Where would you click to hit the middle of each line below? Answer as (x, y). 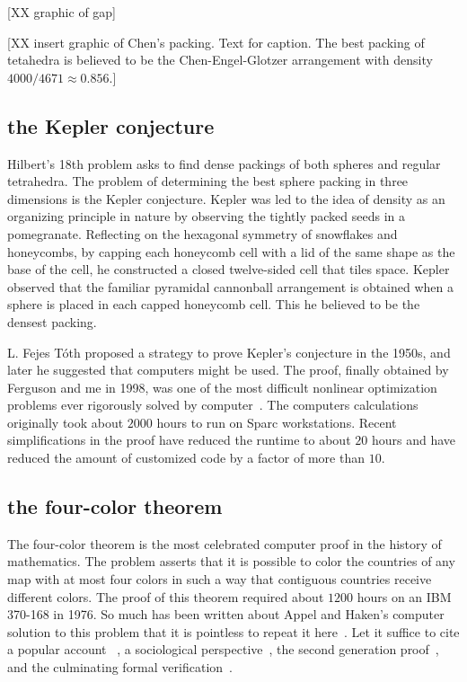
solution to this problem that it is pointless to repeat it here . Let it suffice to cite (233, 631)
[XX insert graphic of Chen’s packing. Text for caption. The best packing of (216, 42)
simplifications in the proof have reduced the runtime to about (179, 440)
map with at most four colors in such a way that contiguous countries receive (220, 579)
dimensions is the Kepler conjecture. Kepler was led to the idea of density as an (226, 198)
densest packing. (52, 321)
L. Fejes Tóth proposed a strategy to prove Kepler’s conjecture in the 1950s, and (229, 352)
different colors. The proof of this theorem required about (166, 596)
